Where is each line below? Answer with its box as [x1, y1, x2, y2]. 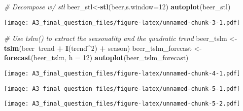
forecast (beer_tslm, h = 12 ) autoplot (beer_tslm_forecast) [4, 52, 189, 63]
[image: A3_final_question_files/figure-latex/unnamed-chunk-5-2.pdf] [4, 100, 241, 108]
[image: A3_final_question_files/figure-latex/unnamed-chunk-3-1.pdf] [4, 19, 241, 26]
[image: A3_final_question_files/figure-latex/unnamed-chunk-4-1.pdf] [4, 70, 241, 77]
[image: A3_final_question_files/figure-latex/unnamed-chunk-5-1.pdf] [4, 85, 241, 92]
